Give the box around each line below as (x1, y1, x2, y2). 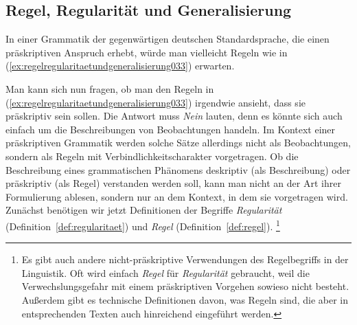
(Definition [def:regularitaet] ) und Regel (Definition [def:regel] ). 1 (5, 216, 280, 233)
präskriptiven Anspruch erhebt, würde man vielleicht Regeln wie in (5, 45, 288, 59)
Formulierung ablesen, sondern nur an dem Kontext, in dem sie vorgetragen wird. (5, 189, 348, 203)
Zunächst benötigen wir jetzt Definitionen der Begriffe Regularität (5, 203, 282, 217)
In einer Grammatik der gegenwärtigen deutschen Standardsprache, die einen (5, 32, 330, 46)
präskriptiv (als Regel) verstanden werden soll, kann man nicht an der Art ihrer (5, 176, 341, 190)
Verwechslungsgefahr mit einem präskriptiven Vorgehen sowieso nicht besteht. (21, 279, 349, 293)
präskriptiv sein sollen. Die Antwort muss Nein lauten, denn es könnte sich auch (5, 109, 343, 123)
